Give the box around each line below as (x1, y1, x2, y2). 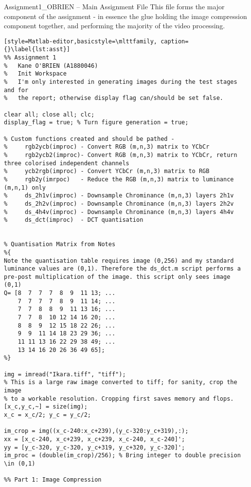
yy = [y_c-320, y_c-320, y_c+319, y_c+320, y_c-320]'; (4, 444, 185, 451)
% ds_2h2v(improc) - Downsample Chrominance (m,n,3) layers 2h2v (4, 200, 234, 207)
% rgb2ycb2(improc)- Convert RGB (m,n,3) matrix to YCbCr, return (4, 151, 237, 158)
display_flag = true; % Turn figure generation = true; (4, 119, 189, 126)
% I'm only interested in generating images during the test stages (4, 78, 237, 86)
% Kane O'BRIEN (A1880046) (4, 62, 98, 69)
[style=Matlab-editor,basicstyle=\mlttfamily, (4, 38, 157, 45)
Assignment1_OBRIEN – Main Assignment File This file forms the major (4, 1, 225, 11)
